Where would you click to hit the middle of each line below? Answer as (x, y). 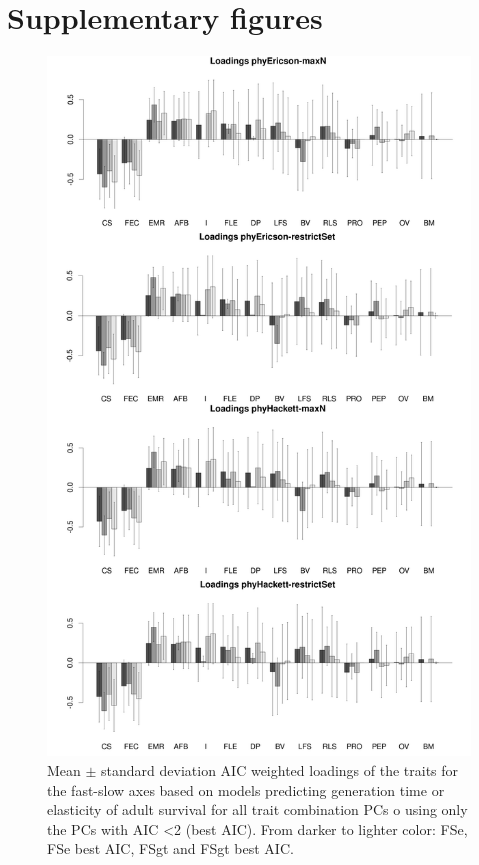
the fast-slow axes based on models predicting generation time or (246, 789)
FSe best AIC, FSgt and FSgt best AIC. (170, 848)
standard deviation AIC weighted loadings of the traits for (280, 770)
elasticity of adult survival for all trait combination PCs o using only (257, 809)
